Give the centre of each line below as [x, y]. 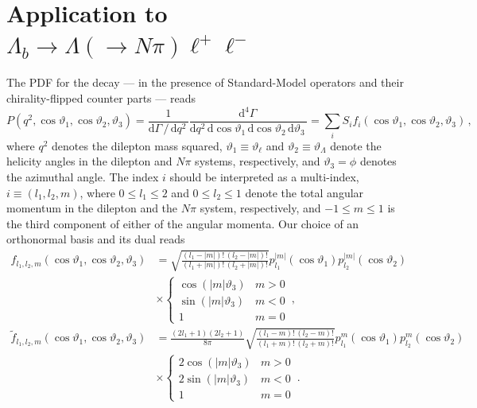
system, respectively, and [260, 208]
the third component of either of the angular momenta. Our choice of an [183, 223]
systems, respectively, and [258, 161]
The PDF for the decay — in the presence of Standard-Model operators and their [205, 82]
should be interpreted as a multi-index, [264, 176]
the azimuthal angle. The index [83, 176]
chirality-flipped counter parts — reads [101, 97]
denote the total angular [304, 192]
